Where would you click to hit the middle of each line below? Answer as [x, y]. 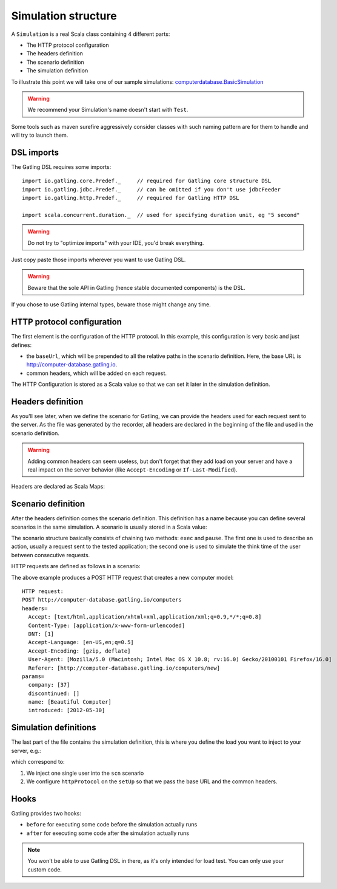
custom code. [45, 870]
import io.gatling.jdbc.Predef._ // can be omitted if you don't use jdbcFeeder [152, 189]
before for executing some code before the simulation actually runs [112, 825]
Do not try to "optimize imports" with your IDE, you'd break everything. [116, 242]
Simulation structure [64, 16]
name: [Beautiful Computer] [70, 702]
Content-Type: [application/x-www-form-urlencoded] [106, 625]
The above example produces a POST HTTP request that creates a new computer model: [122, 577]
